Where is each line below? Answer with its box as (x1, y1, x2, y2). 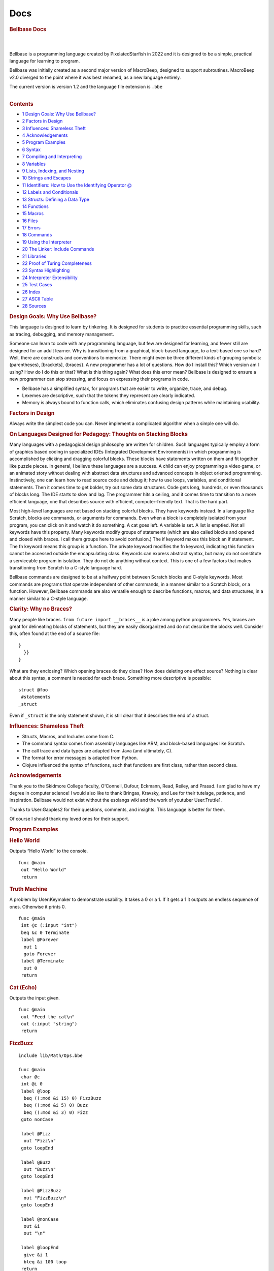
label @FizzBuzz (21, 1188, 61, 1194)
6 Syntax (22, 146, 41, 153)
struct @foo (18, 687, 48, 692)
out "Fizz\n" (23, 1138, 56, 1144)
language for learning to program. (9, 57, 80, 64)
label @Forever (21, 937, 59, 943)
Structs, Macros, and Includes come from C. (22, 734, 115, 739)
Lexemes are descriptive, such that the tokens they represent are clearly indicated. (22, 392, 195, 399)
